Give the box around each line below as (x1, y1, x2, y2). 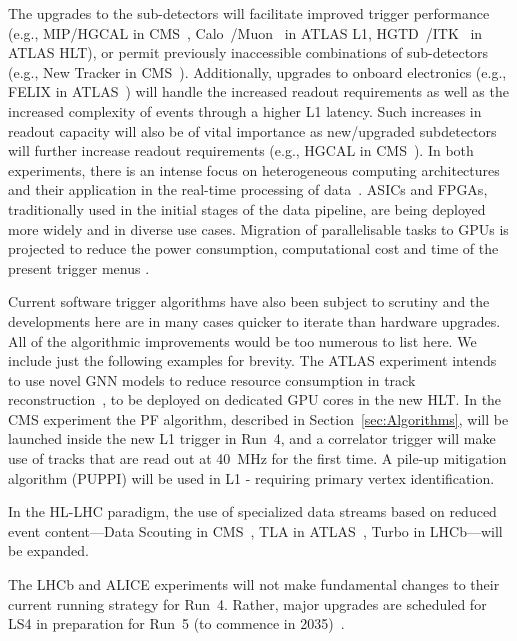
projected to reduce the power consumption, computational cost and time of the (8, 238, 499, 259)
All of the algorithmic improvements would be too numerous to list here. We (8, 330, 477, 351)
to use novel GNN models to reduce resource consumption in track (8, 369, 416, 390)
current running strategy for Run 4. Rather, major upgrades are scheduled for (8, 593, 487, 614)
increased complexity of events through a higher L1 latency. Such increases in (8, 100, 482, 121)
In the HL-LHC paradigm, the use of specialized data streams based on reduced (8, 501, 497, 522)
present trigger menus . (8, 257, 150, 278)
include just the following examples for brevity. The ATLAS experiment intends (8, 350, 497, 371)
